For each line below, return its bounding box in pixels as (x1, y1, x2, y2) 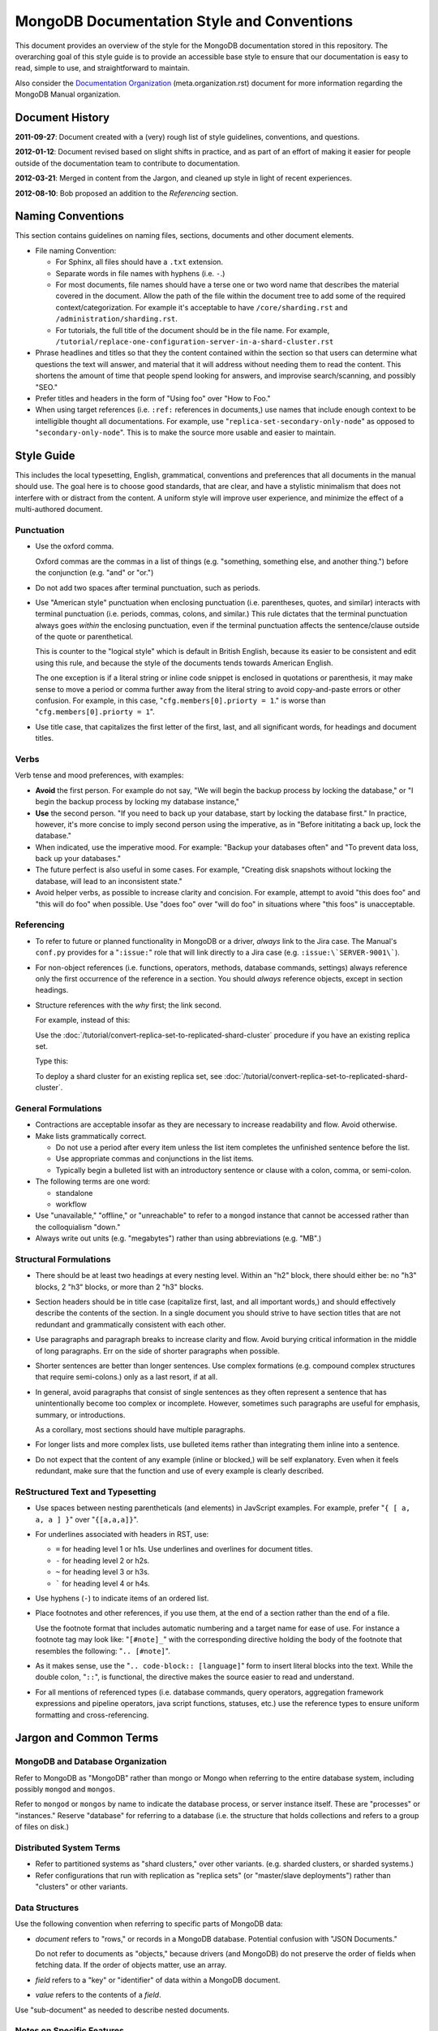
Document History (15, 110, 109, 124)
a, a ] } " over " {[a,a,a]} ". (35, 1514, 139, 1524)
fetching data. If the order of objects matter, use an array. (35, 1960, 227, 1970)
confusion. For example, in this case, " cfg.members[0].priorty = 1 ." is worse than (35, 695, 326, 706)
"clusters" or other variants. (35, 1882, 128, 1892)
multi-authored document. (15, 505, 103, 514)
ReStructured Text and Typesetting (15, 1486, 157, 1497)
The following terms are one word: (35, 1176, 150, 1186)
